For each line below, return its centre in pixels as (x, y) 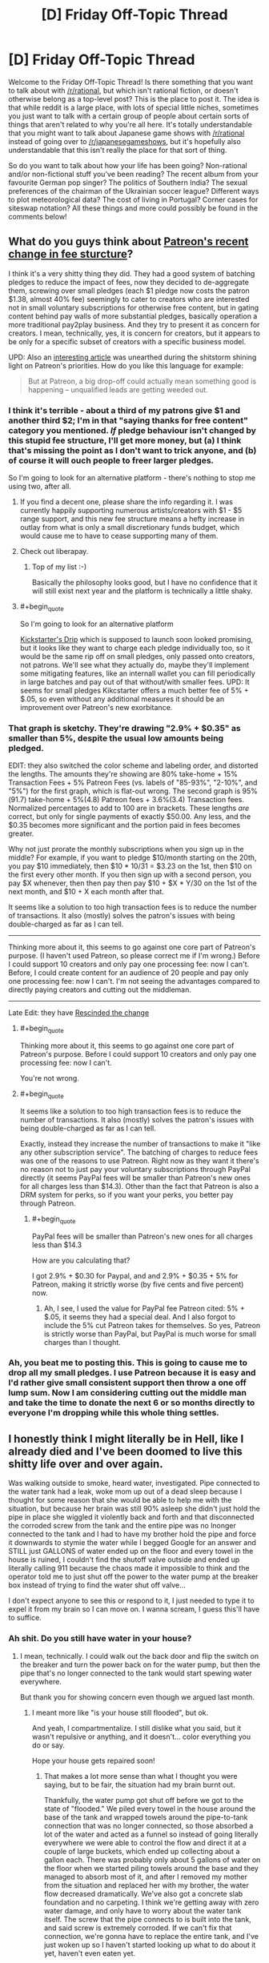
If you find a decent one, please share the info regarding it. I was (126, 502)
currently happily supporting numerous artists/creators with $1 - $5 (131, 511)
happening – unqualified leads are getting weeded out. (118, 389)
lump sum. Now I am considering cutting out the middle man (127, 1393)
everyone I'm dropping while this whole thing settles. (114, 1413)
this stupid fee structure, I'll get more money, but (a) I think (125, 440)
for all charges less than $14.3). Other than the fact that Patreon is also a (139, 1186)
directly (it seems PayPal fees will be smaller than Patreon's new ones (135, 1178)
